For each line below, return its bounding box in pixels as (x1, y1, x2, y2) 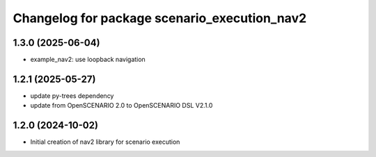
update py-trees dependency (30, 91, 114, 100)
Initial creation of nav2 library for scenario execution (30, 138, 180, 146)
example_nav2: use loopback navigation (30, 56, 146, 64)
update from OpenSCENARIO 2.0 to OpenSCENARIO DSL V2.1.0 (30, 101, 213, 110)
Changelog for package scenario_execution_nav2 (13, 10, 307, 26)
